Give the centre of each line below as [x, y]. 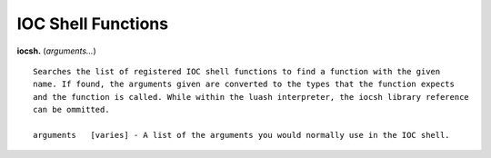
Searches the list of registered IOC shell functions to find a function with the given [237, 71]
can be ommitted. [71, 110]
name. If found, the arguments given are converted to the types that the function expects [244, 84]
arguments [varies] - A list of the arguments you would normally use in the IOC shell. [241, 135]
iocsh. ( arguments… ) [57, 51]
